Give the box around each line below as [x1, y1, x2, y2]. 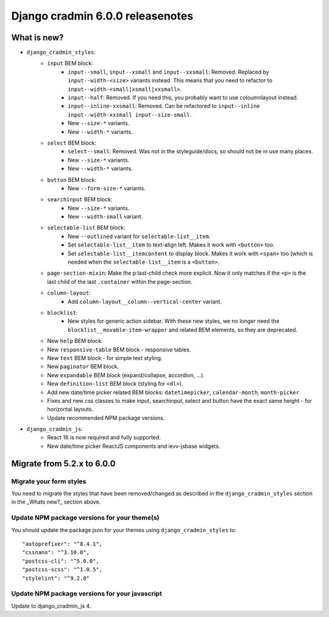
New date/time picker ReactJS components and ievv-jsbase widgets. [47, 442, 221, 450]
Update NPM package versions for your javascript [11, 590, 163, 598]
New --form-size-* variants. [68, 184, 146, 192]
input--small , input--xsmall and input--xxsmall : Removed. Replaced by [68, 68, 269, 76]
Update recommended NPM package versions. [47, 414, 165, 421]
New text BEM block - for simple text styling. [47, 354, 163, 361]
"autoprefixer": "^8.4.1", [22, 540, 103, 547]
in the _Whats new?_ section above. [11, 498, 101, 506]
